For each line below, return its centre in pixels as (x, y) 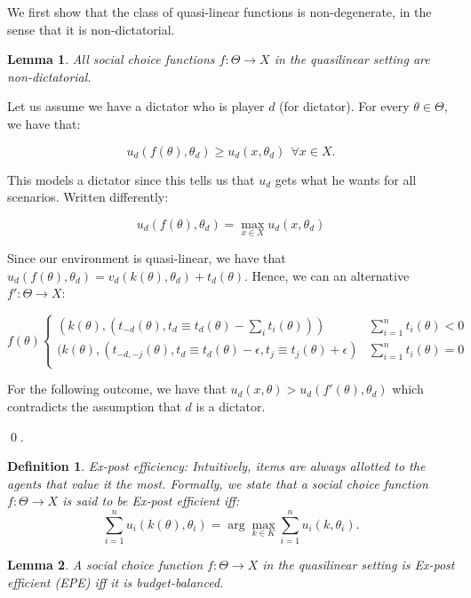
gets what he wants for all (346, 179)
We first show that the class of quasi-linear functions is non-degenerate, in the (220, 12)
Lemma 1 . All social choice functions (111, 59)
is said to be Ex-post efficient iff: (151, 501)
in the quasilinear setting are (352, 59)
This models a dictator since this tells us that (131, 179)
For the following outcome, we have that (117, 389)
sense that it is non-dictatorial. (91, 29)
